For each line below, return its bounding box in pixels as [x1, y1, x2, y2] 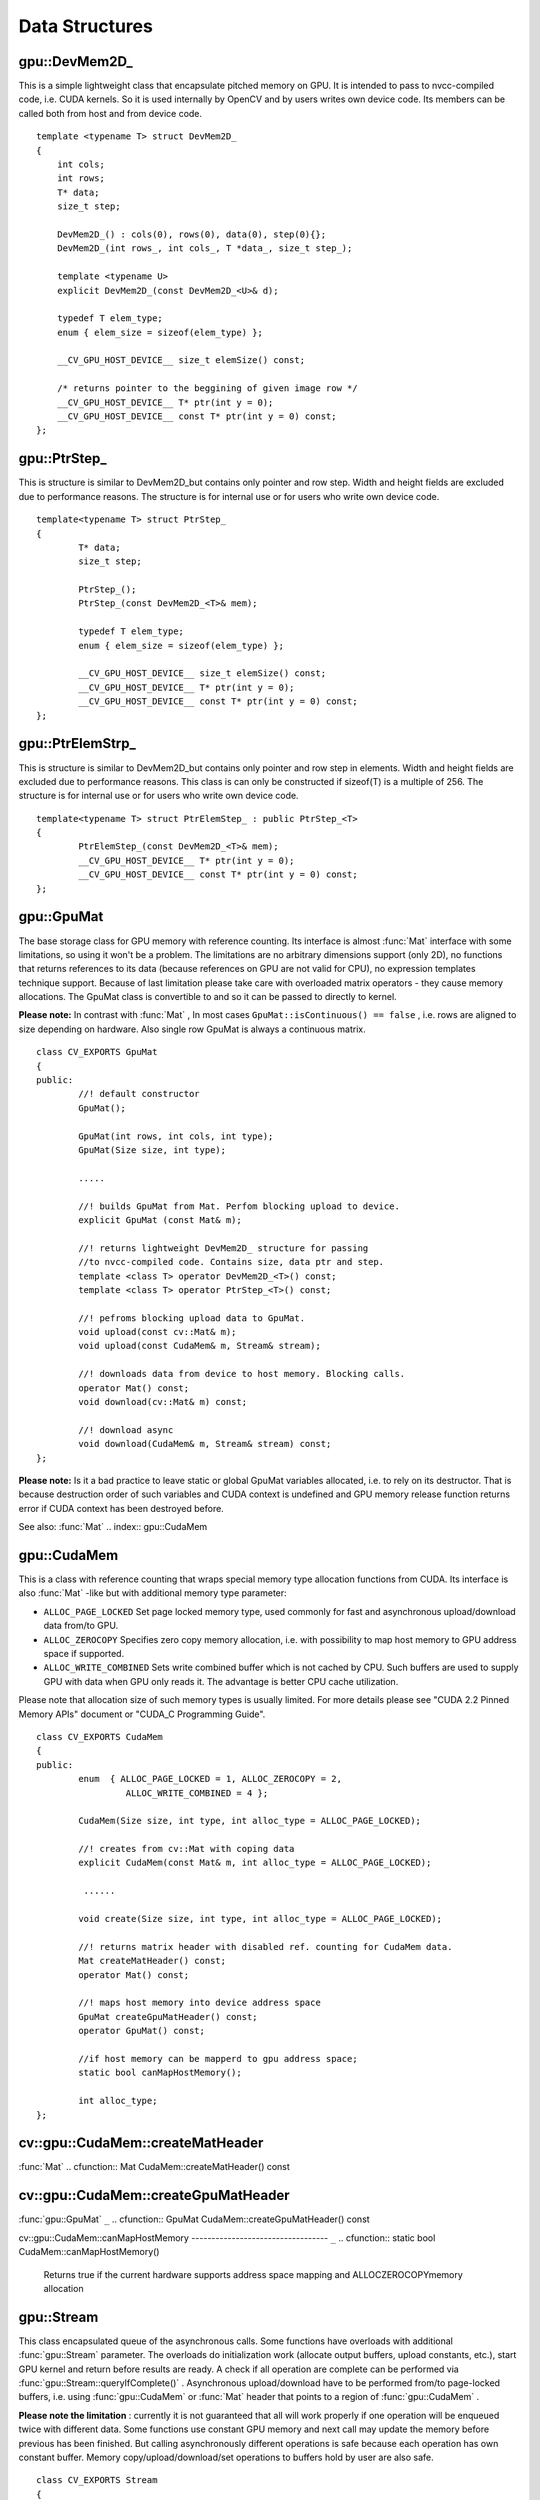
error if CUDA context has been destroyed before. [18, 1502, 224, 1514]
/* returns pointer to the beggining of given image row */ [56, 383, 359, 394]
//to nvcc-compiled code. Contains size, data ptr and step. [78, 1256, 385, 1268]
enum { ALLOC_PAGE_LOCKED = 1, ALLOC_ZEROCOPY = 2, [78, 1773, 342, 1785]
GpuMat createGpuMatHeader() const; [78, 2011, 259, 2022]
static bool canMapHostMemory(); [78, 2067, 242, 2079]
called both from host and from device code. [18, 107, 203, 119]
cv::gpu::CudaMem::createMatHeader [18, 2135, 264, 2152]
